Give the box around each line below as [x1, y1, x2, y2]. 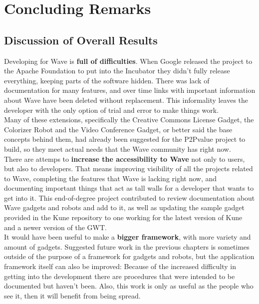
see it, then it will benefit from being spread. [4, 290, 141, 301]
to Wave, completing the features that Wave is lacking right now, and [4, 173, 217, 183]
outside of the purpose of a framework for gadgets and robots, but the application [4, 251, 255, 262]
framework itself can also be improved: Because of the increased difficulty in [4, 261, 236, 272]
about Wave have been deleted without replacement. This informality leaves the [4, 94, 249, 105]
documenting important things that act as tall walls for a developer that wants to [4, 183, 254, 193]
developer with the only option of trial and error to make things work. [4, 104, 219, 115]
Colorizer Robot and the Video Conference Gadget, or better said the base [4, 124, 233, 134]
